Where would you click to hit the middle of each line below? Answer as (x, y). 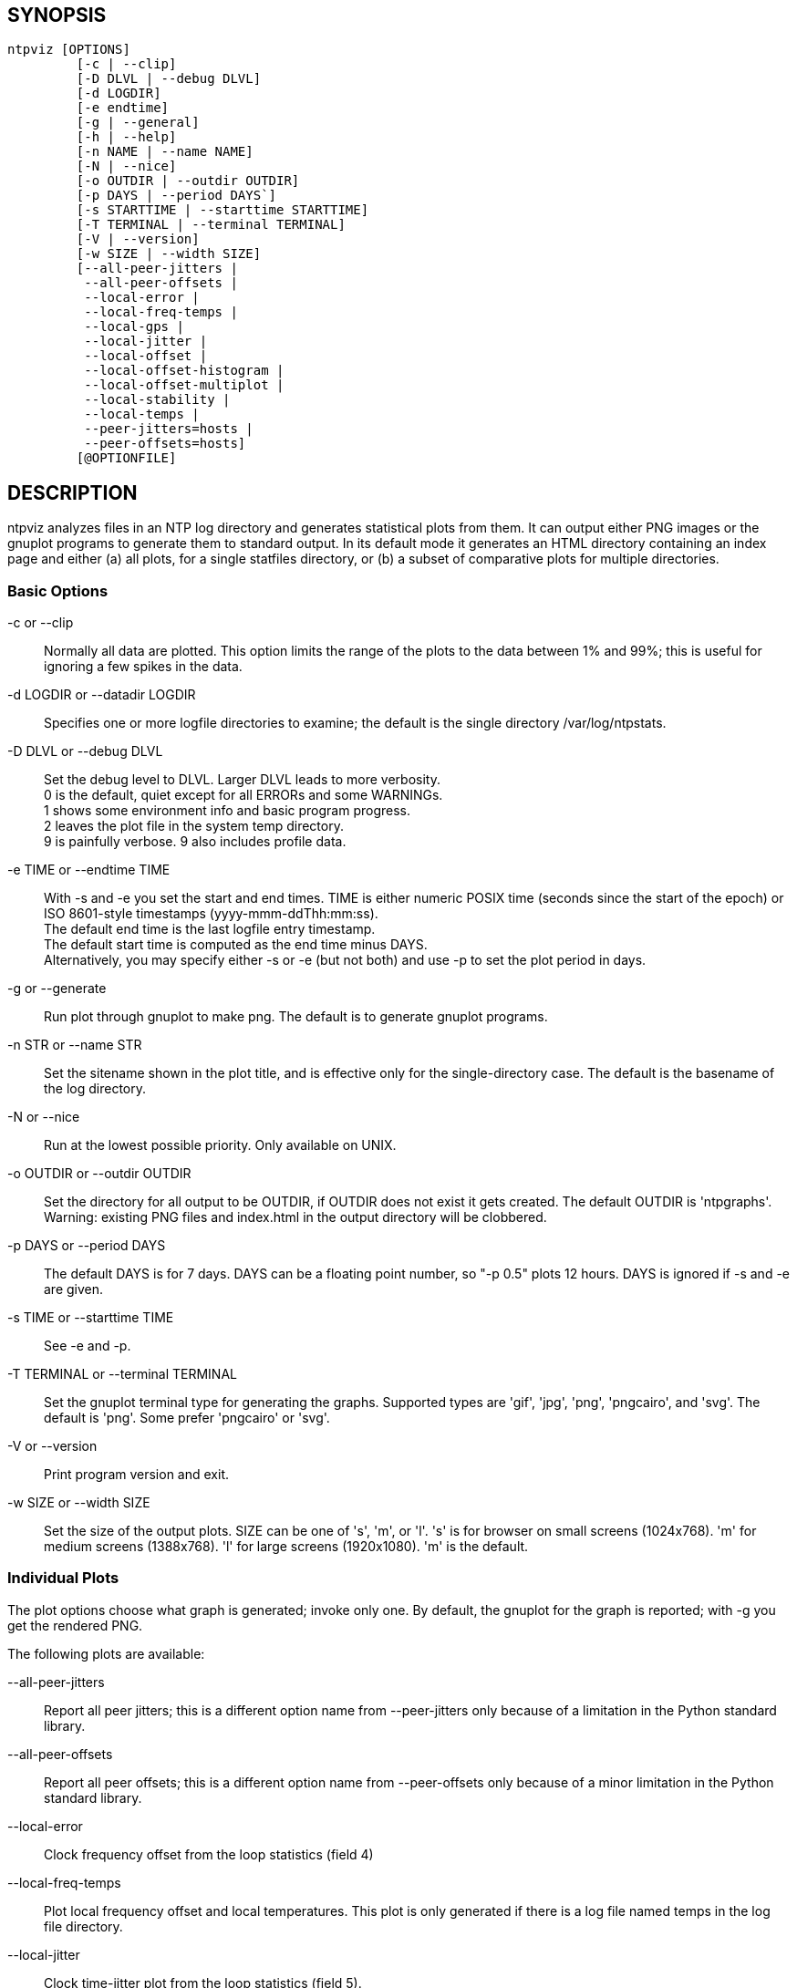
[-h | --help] (126, 137)
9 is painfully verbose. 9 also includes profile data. (195, 842)
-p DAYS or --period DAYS (87, 1246)
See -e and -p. (88, 1346)
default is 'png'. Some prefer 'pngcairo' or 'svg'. (187, 1418)
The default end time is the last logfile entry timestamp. (210, 929)
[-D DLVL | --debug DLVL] (169, 79)
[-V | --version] (138, 239)
